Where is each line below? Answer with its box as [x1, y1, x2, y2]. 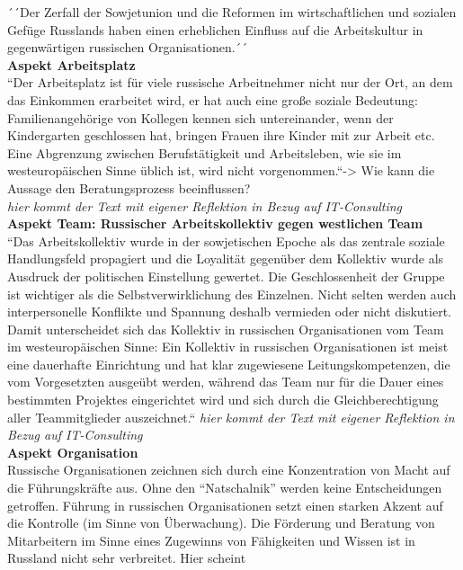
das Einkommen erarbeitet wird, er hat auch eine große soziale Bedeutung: [7, 90, 418, 109]
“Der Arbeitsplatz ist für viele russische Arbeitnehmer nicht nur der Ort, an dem [7, 73, 453, 92]
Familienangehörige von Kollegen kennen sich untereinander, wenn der [7, 108, 394, 127]
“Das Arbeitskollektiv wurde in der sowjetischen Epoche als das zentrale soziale [7, 231, 445, 250]
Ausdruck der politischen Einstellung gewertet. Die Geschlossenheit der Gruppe [7, 266, 445, 285]
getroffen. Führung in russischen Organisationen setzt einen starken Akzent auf [7, 495, 443, 514]
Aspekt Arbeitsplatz [7, 55, 136, 74]
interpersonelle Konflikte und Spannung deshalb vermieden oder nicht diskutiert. [7, 302, 452, 321]
